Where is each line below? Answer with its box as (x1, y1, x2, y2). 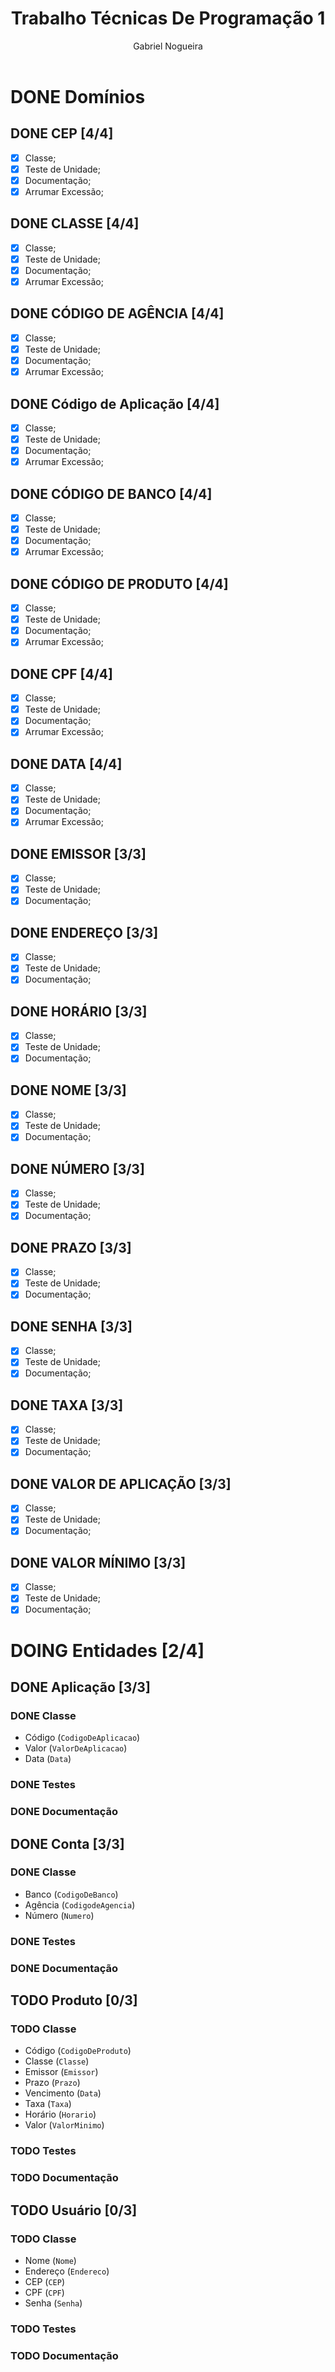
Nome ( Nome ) (24, 2254, 77, 2266)
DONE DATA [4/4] (10, 755, 123, 772)
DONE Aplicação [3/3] (10, 1679, 151, 1696)
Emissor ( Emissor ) (24, 2066, 99, 2078)
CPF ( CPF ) (24, 2286, 65, 2298)
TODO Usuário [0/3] (10, 2202, 138, 2219)
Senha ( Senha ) (24, 2297, 83, 2309)
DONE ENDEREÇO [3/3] (10, 924, 159, 941)
